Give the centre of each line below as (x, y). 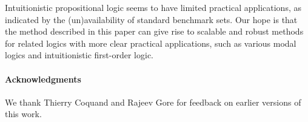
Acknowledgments (43, 79)
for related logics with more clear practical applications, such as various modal (151, 43)
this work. (23, 114)
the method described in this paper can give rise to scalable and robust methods (154, 31)
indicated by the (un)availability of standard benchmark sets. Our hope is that (151, 19)
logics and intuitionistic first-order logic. (79, 55)
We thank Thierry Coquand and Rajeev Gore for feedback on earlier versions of (153, 102)
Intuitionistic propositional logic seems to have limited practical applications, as (153, 7)
